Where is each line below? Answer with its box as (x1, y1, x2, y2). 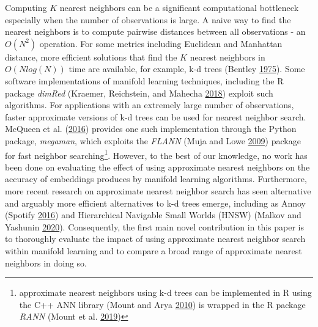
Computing (5, 1, 47, 13)
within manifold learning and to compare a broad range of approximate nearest (5, 244, 302, 257)
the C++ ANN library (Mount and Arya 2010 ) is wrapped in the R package (19, 298, 306, 310)
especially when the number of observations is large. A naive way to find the (5, 13, 291, 26)
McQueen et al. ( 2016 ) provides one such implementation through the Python (5, 122, 297, 135)
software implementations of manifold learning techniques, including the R (5, 74, 284, 87)
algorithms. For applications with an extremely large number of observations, (5, 98, 294, 111)
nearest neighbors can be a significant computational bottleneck (59, 1, 299, 13)
